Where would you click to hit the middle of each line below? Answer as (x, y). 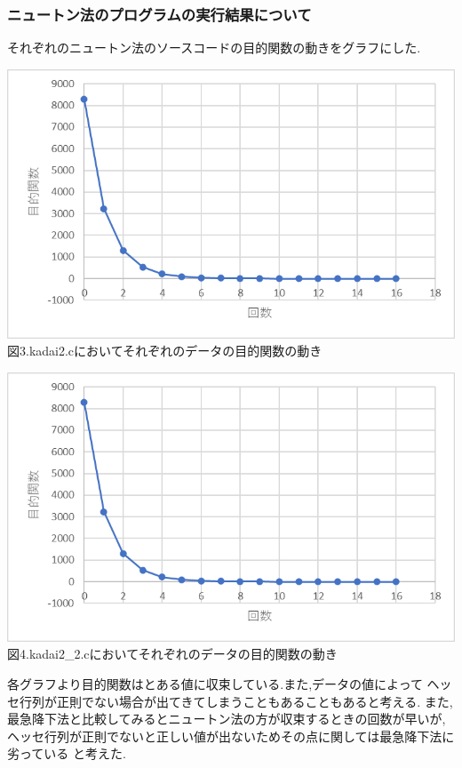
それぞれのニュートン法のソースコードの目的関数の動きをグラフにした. (214, 48)
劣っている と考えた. (67, 753)
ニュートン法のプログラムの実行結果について (159, 14)
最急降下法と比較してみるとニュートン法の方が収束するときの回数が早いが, (227, 719)
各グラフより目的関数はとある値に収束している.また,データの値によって (215, 684)
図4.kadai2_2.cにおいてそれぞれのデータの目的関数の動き (172, 654)
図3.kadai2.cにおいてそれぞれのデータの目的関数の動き (165, 351)
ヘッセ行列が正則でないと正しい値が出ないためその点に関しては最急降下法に (231, 736)
